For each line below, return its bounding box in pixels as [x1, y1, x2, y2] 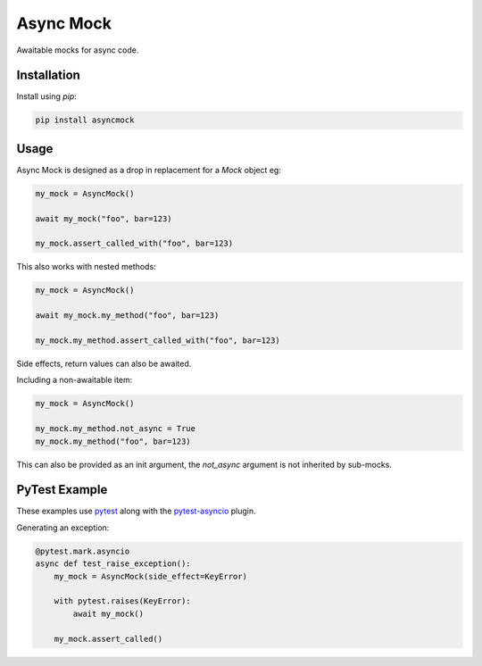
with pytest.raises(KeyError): [54, 596, 191, 606]
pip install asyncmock [35, 115, 135, 125]
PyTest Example [16, 482, 108, 497]
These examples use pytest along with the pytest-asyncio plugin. [16, 505, 256, 517]
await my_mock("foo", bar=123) [35, 213, 173, 223]
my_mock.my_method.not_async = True [35, 424, 196, 434]
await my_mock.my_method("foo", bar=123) [35, 311, 220, 321]
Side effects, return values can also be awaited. [16, 358, 192, 369]
